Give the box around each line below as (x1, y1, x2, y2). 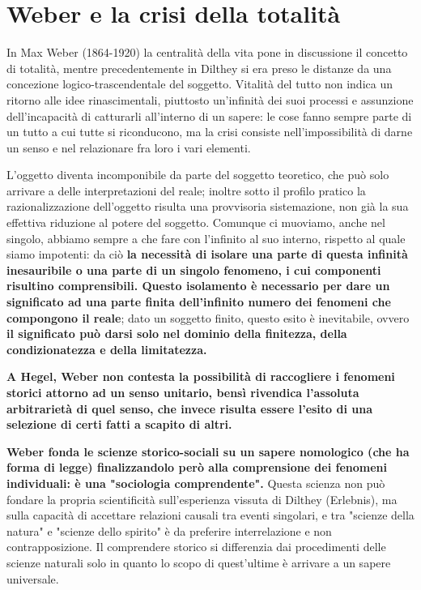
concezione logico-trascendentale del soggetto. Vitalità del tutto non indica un (6, 75, 393, 92)
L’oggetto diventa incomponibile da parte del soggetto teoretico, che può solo (6, 166, 389, 183)
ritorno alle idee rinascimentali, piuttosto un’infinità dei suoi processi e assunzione (6, 91, 414, 108)
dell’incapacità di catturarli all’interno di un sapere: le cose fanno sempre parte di (6, 107, 412, 124)
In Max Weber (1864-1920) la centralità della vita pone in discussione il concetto (6, 44, 408, 61)
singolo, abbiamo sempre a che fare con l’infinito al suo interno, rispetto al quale (6, 229, 406, 246)
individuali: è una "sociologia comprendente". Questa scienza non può (6, 474, 385, 491)
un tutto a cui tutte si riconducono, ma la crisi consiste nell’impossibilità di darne (6, 123, 413, 140)
